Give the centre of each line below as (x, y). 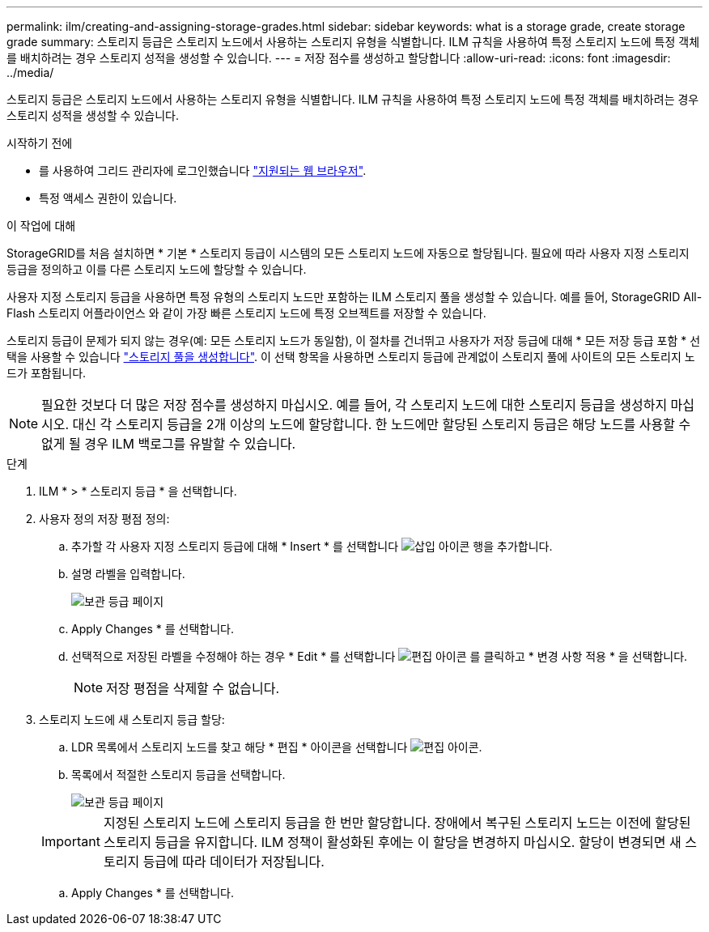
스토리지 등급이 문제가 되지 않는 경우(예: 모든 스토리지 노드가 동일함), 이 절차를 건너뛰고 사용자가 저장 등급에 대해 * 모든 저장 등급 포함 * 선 (354, 340)
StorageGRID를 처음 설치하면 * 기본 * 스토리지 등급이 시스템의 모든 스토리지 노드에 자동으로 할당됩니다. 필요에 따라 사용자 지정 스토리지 (348, 253)
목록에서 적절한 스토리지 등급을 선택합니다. (178, 775)
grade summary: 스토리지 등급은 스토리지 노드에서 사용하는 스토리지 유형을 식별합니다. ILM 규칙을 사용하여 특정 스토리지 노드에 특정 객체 (353, 42)
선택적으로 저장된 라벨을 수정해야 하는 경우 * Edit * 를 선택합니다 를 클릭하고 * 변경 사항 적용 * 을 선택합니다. (380, 656)
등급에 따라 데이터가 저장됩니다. (234, 862)
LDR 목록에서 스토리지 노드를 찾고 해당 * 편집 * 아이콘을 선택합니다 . (277, 747)
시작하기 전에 (40, 143)
